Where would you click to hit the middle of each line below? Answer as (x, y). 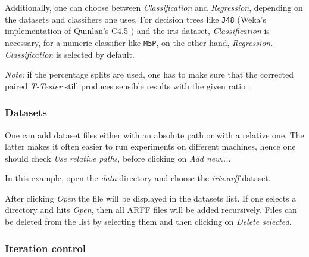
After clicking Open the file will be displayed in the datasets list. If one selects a (151, 198)
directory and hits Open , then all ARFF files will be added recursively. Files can (151, 210)
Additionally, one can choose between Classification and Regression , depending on (154, 7)
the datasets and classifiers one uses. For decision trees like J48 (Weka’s (136, 19)
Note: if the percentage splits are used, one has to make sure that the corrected (149, 74)
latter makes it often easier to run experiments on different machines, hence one (150, 146)
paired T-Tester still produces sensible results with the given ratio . (128, 86)
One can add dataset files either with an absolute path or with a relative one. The (154, 134)
